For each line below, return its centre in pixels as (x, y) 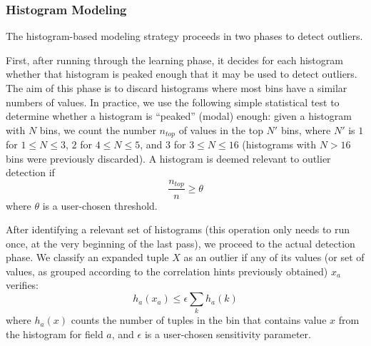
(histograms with (279, 144)
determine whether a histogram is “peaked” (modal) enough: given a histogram (179, 116)
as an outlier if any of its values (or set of (274, 257)
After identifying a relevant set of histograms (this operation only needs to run (178, 229)
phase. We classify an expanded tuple (87, 257)
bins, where (306, 129)
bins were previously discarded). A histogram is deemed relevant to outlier (168, 158)
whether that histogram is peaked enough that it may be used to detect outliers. (182, 74)
